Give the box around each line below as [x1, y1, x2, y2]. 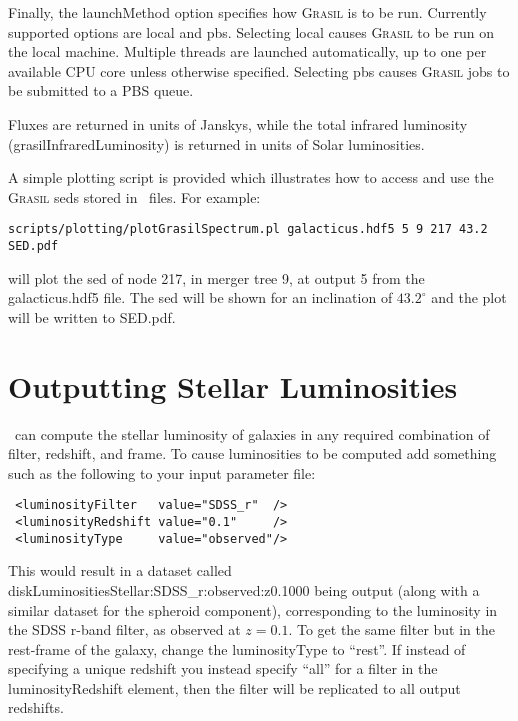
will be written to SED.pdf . [8, 306, 176, 327]
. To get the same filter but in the [288, 619, 496, 640]
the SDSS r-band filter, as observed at [8, 619, 241, 640]
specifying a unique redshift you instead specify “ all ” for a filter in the [8, 658, 438, 679]
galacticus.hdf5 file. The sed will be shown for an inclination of [8, 287, 393, 308]
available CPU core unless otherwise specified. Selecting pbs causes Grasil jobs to [8, 60, 510, 81]
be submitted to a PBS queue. [8, 80, 194, 101]
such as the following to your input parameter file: [8, 462, 316, 483]
